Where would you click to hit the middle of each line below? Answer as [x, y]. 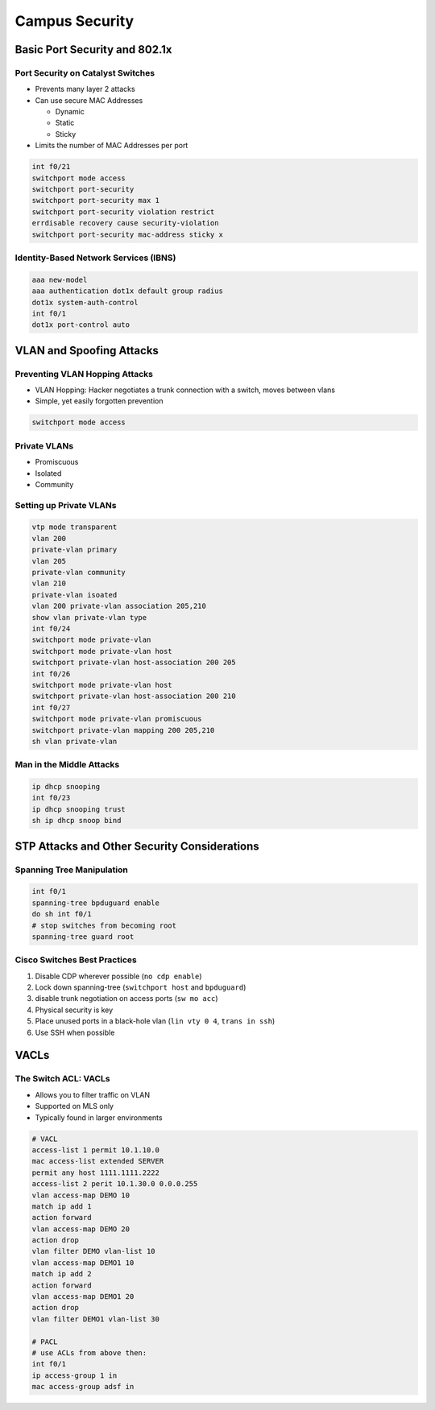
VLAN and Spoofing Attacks [87, 350]
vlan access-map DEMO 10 [81, 1195]
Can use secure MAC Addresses [89, 100]
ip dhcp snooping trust [79, 809]
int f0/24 [51, 629]
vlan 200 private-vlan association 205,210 [119, 606]
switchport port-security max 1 [96, 201]
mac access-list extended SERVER [98, 1161]
